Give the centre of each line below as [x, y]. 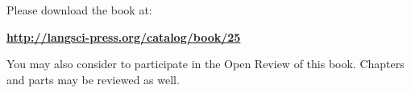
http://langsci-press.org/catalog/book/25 [124, 36]
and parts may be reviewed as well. [93, 79]
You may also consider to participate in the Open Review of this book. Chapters [205, 64]
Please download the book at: [79, 10]
